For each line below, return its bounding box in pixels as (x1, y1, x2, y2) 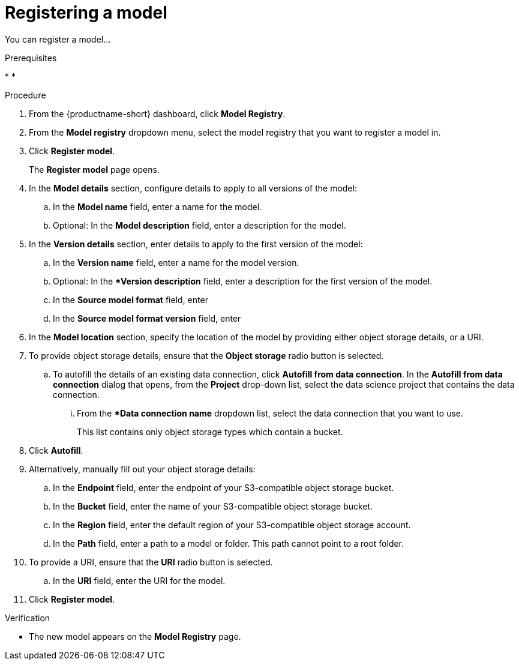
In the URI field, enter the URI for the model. (53, 575, 226, 586)
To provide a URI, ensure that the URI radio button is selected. (29, 556, 273, 567)
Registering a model (5, 2, 167, 23)
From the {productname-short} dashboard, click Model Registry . (29, 108, 286, 119)
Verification (5, 612, 50, 623)
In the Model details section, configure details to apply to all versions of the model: (29, 182, 357, 193)
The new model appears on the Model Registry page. (29, 631, 241, 642)
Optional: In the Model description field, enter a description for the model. (53, 220, 346, 230)
